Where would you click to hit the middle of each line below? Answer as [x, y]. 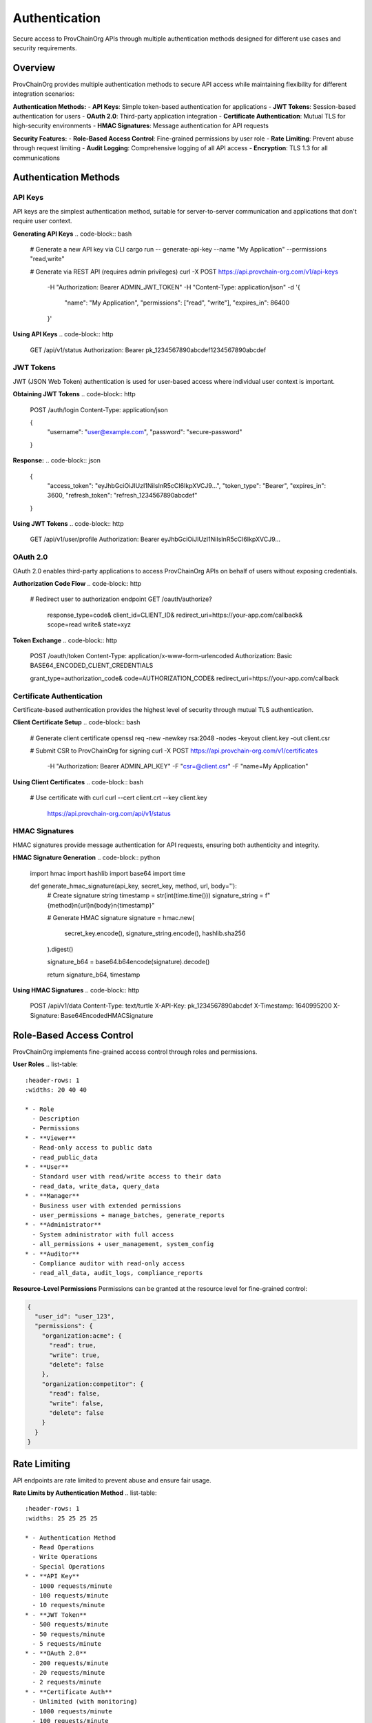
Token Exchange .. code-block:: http [65, 640]
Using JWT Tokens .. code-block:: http [68, 524]
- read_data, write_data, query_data [96, 1186]
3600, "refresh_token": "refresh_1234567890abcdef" [122, 496]
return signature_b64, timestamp [94, 975]
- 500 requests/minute [70, 1624]
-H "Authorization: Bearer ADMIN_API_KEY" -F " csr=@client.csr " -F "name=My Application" [178, 766]
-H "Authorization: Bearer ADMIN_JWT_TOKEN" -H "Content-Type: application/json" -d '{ [174, 287]
